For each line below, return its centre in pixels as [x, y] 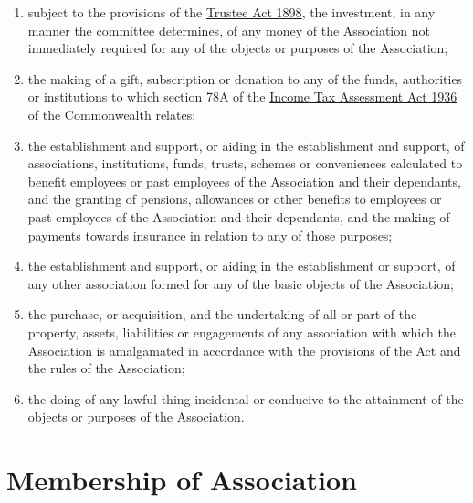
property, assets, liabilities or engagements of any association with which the [242, 332]
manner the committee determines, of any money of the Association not [229, 30]
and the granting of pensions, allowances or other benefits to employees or [235, 199]
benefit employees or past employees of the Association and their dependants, [244, 181]
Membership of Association [182, 480]
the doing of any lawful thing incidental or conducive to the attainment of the [246, 398]
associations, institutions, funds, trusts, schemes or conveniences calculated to [245, 163]
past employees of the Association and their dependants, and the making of [239, 216]
